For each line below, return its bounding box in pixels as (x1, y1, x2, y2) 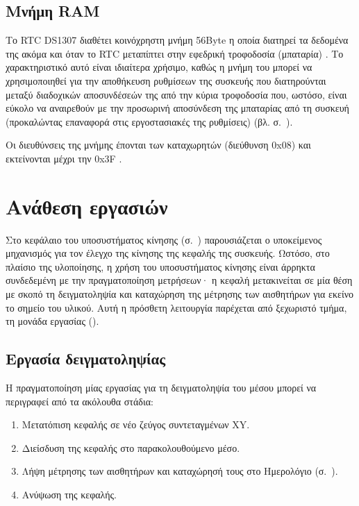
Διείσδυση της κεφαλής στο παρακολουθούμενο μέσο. (22, 440, 240, 455)
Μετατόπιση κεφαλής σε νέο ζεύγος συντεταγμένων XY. (22, 417, 250, 432)
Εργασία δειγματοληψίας (6, 348, 166, 369)
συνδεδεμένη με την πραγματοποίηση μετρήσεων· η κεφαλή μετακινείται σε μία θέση (6, 273, 353, 287)
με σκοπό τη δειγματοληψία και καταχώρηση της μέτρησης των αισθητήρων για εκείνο (6, 287, 354, 301)
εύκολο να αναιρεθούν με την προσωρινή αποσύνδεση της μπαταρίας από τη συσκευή (6, 101, 349, 115)
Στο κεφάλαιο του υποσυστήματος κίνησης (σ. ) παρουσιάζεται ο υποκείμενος (6, 232, 322, 246)
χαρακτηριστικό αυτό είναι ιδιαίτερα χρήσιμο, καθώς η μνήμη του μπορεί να (6, 60, 312, 74)
